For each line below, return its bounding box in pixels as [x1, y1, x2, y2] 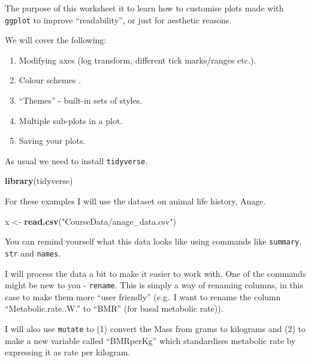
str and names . [5, 246, 61, 259]
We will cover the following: [5, 34, 107, 46]
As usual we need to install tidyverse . [5, 154, 148, 167]
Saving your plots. [19, 134, 86, 147]
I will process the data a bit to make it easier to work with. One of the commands [5, 267, 306, 279]
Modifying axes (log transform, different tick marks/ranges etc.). [19, 53, 256, 66]
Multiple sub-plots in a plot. [19, 114, 123, 126]
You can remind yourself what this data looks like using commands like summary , [5, 235, 302, 248]
